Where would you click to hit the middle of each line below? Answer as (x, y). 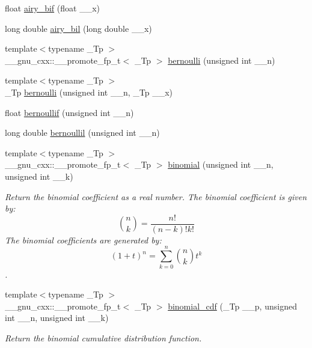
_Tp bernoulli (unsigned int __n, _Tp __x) (89, 92)
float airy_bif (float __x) (52, 8)
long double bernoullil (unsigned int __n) (82, 133)
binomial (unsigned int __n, (221, 164)
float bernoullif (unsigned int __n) (69, 112)
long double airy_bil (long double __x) (78, 28)
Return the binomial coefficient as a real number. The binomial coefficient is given (156, 196)
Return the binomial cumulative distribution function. (103, 337)
